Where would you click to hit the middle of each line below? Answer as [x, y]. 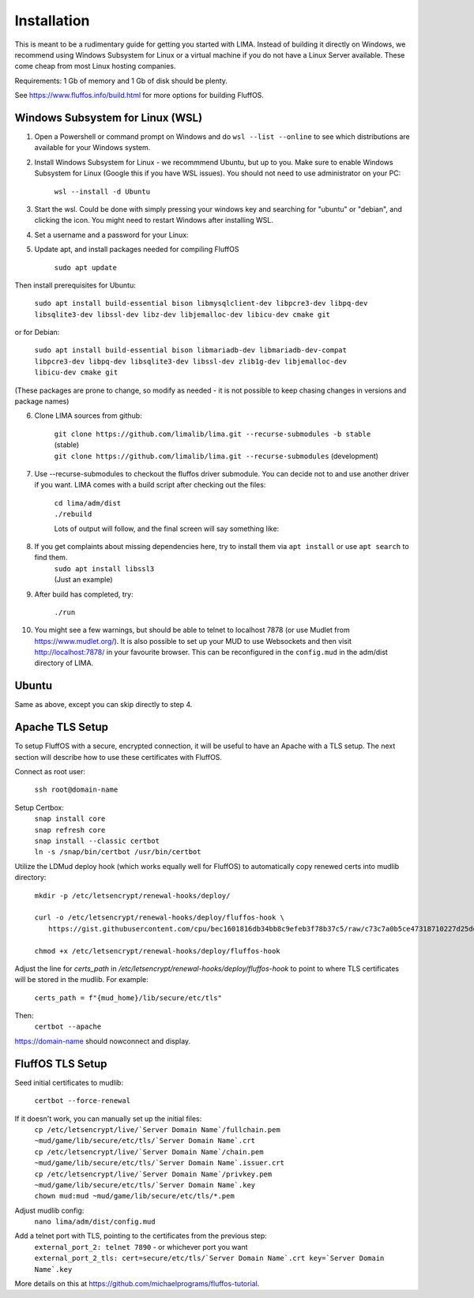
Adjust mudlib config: [49, 1210]
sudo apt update [86, 267]
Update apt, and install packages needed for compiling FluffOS [137, 250]
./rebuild [73, 514]
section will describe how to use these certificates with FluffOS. [118, 757]
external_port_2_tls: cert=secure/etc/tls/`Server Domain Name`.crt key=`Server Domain [209, 1258]
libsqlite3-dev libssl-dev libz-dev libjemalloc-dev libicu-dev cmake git [182, 314]
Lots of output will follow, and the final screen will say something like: [167, 529]
